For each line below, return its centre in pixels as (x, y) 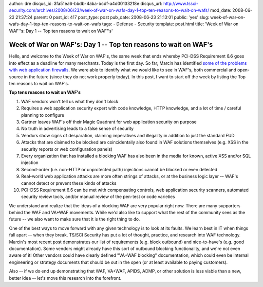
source (16, 77)
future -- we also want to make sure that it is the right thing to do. (75, 219)
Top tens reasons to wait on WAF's (45, 92)
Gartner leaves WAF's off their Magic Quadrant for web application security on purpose (109, 122)
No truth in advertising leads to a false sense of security (77, 128)
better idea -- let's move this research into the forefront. (65, 278)
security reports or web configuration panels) (67, 149)
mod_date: (221, 10)
